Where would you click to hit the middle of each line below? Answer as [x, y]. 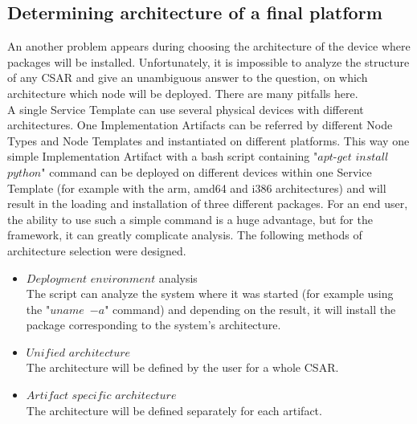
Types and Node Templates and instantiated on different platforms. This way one [208, 140]
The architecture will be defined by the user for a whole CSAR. [182, 367]
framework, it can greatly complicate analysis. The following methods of [185, 235]
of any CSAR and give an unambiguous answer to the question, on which [188, 77]
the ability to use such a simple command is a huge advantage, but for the [190, 219]
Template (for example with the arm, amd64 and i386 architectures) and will [197, 188]
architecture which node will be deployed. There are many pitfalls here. [183, 93]
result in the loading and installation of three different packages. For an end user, [208, 204]
